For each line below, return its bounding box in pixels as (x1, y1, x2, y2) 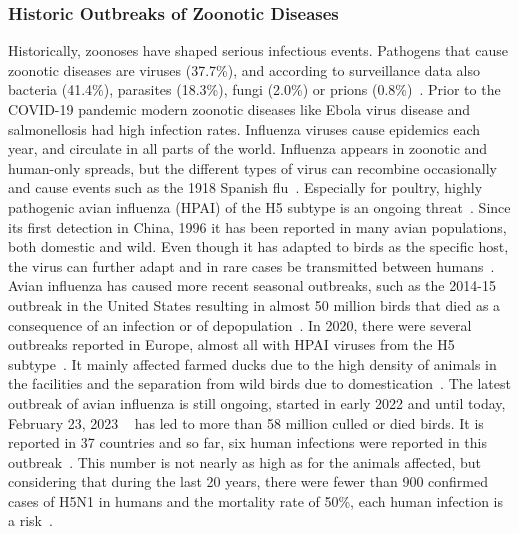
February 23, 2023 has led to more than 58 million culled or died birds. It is (8, 412, 484, 433)
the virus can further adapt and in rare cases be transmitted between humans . (8, 255, 495, 276)
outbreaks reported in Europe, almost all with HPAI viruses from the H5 (8, 334, 455, 355)
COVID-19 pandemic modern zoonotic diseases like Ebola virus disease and (8, 99, 471, 119)
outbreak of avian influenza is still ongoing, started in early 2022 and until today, (8, 392, 506, 413)
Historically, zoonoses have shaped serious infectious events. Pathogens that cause (8, 40, 508, 61)
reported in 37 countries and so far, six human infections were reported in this (8, 432, 488, 453)
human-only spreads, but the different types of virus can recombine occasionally (8, 157, 497, 178)
